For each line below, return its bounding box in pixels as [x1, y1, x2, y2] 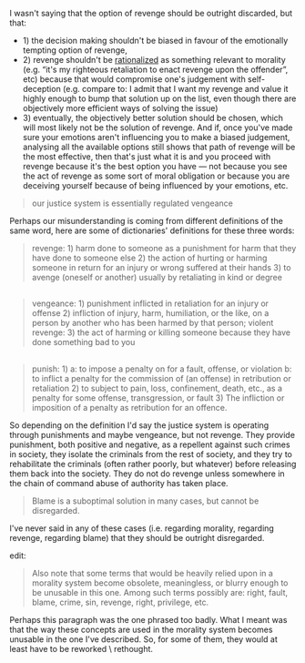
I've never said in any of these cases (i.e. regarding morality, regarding [9, 523, 275, 534]
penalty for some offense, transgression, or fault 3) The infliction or [31, 392, 285, 403]
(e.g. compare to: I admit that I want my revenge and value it [62, 84, 289, 94]
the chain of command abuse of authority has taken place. [9, 477, 229, 488]
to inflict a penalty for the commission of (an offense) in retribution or [31, 372, 291, 383]
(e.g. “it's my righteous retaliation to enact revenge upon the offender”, [22, 64, 289, 75]
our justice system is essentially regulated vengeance [31, 198, 234, 209]
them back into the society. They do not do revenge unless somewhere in [9, 468, 285, 479]
